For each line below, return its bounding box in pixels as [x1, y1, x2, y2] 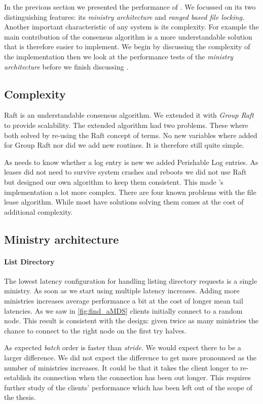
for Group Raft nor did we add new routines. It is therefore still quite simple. [4, 140, 244, 150]
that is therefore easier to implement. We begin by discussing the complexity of [4, 41, 250, 52]
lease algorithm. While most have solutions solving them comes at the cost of [4, 196, 244, 207]
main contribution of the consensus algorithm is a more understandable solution [4, 31, 252, 42]
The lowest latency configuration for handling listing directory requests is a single [4, 275, 257, 286]
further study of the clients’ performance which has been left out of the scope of [4, 382, 252, 392]
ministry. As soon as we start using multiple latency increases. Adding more [4, 285, 240, 296]
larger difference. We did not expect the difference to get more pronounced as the [4, 352, 257, 363]
